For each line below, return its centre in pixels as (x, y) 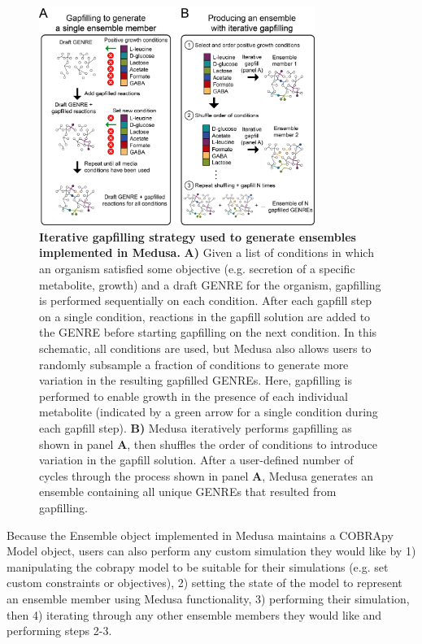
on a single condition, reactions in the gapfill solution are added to (205, 316)
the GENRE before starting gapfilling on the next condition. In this (208, 332)
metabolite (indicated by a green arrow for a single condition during (209, 412)
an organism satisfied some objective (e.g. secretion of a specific (197, 269)
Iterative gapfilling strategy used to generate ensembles (198, 236)
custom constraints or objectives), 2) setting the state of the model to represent (204, 583)
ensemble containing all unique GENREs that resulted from (188, 492)
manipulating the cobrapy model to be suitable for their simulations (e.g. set (198, 566)
